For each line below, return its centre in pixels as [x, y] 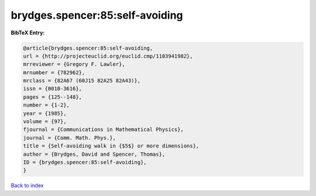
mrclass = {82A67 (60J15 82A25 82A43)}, [82, 81]
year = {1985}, [45, 113]
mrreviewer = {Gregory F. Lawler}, [74, 64]
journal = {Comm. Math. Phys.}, [70, 138]
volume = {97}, [45, 122]
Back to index [27, 185]
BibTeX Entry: [28, 33]
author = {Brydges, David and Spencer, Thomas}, [94, 154]
